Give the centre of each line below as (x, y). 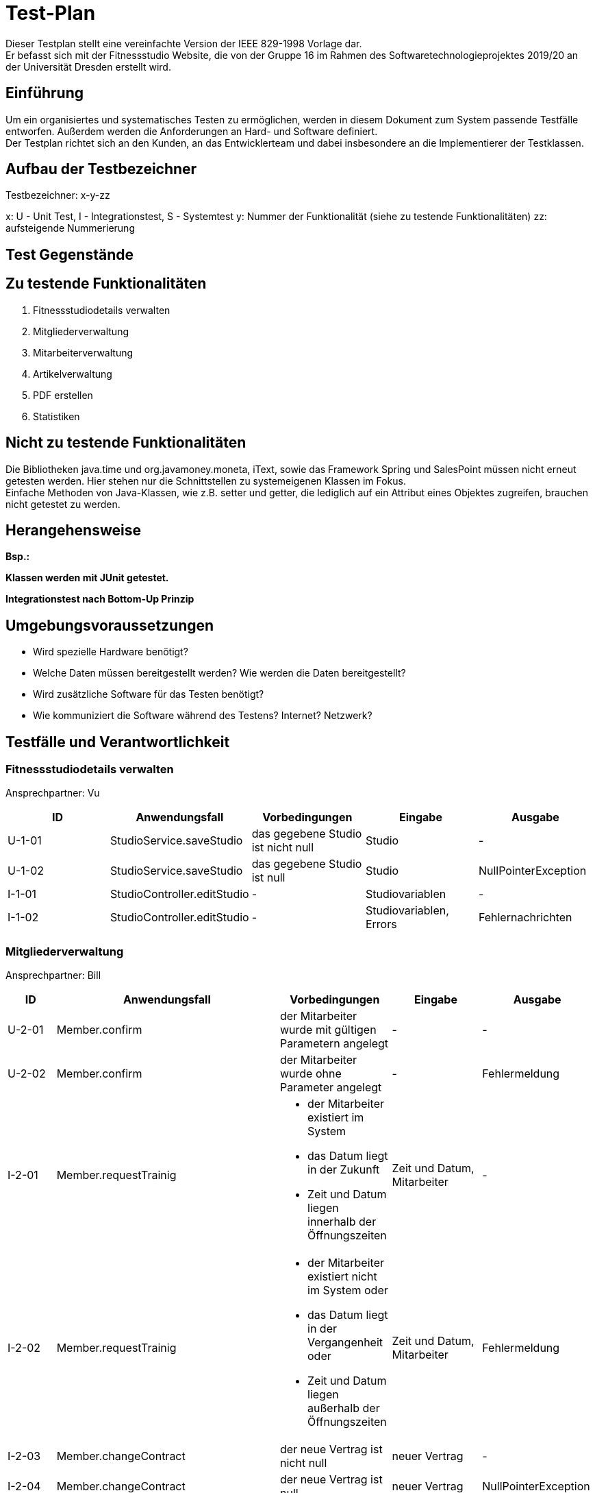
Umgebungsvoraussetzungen (110, 625)
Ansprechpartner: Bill (53, 975)
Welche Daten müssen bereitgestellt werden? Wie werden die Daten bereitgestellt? (219, 673)
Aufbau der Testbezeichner (101, 169)
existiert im (336, 1118)
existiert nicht (342, 1277)
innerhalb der (342, 1222)
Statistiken (56, 416)
